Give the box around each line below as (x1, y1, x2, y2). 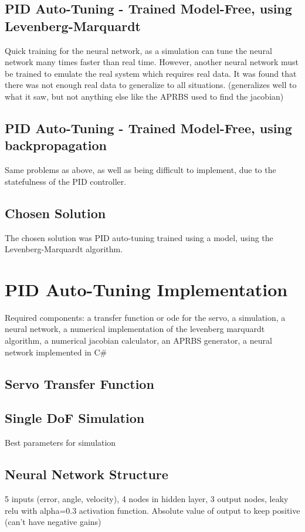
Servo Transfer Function (5, 374, 154, 392)
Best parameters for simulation (5, 436, 116, 449)
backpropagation (5, 136, 107, 154)
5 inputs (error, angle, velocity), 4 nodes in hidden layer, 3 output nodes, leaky (5, 493, 289, 505)
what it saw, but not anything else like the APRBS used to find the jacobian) (5, 90, 284, 102)
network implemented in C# (5, 345, 107, 358)
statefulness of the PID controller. (5, 175, 127, 187)
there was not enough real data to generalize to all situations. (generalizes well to (5, 79, 297, 91)
